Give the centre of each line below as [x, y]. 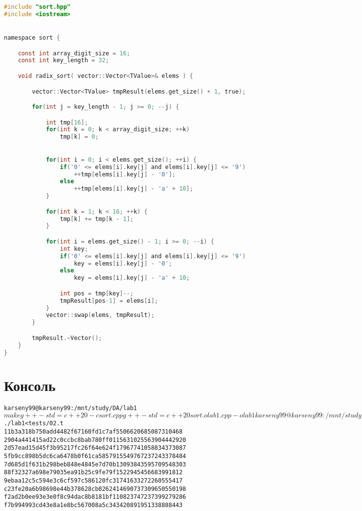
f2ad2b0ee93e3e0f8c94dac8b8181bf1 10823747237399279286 [95, 497]
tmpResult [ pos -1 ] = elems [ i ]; [109, 301]
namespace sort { [32, 38]
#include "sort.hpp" [37, 7]
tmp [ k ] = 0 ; [79, 137]
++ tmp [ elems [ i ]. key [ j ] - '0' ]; [125, 174]
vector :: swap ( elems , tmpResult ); [100, 315]
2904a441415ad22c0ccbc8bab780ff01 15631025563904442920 [95, 440]
